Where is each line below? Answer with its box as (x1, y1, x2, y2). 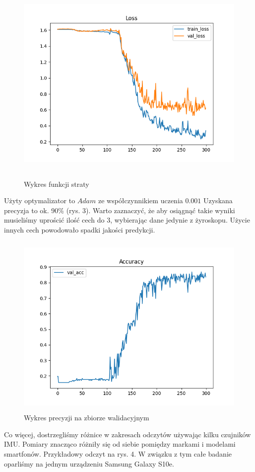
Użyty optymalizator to (4, 195, 75, 206)
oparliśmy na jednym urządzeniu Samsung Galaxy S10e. (4, 458, 174, 469)
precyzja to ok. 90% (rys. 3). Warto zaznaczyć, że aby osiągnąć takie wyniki (4, 205, 235, 215)
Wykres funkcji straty (24, 178, 89, 189)
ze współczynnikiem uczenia (98, 195, 183, 206)
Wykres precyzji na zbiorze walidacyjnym (24, 412, 149, 423)
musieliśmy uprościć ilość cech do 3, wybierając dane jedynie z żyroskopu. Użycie (4, 215, 250, 225)
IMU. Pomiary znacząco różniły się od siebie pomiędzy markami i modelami (4, 439, 236, 449)
